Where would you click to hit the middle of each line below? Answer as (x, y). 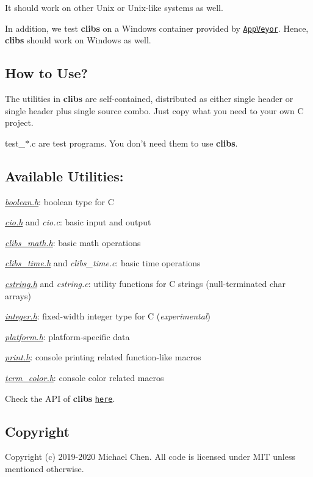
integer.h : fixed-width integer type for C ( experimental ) (108, 316)
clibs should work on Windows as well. (78, 40)
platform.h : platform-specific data (67, 336)
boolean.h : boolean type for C (59, 201)
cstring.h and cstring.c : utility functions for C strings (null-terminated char (145, 283)
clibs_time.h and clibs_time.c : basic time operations (103, 263)
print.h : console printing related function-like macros (103, 357)
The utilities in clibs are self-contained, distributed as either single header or (149, 99)
